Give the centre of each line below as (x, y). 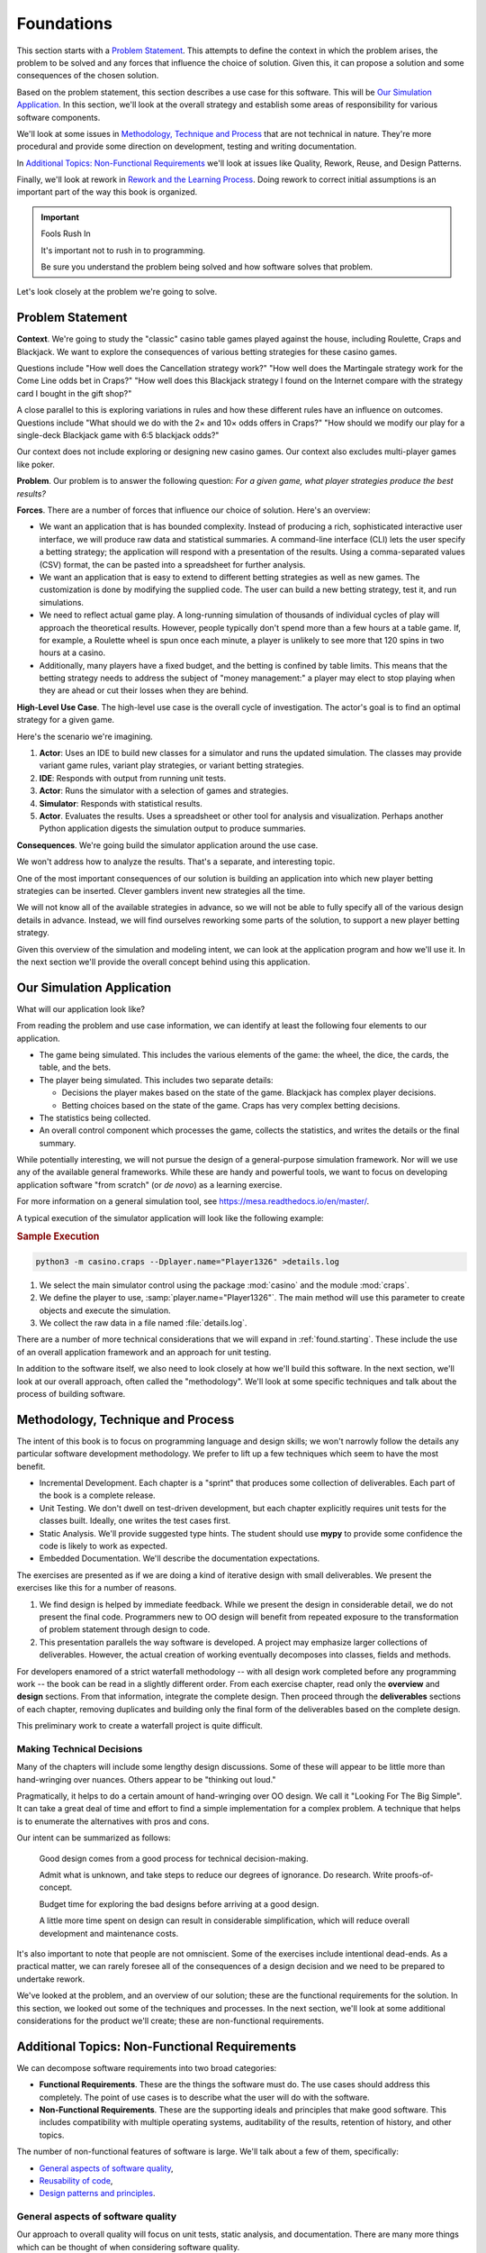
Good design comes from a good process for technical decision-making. (174, 1858)
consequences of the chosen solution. (88, 76)
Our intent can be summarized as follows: (94, 1838)
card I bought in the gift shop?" (74, 393)
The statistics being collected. (95, 1117)
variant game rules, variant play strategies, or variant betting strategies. (172, 765)
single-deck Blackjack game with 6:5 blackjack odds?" (118, 435)
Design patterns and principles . (97, 2194)
